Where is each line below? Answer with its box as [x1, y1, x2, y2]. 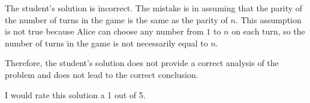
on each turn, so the [231, 25, 305, 38]
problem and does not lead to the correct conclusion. [5, 68, 198, 80]
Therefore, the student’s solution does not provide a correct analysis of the [5, 57, 279, 69]
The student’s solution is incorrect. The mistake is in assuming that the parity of [5, 2, 303, 14]
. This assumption [235, 13, 302, 26]
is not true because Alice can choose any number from [5, 25, 204, 38]
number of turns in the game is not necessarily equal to [5, 36, 208, 49]
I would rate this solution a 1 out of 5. [5, 88, 146, 101]
